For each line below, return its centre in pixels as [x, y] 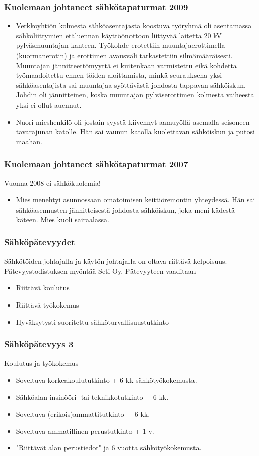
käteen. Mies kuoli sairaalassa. [62, 219]
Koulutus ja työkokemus [41, 363]
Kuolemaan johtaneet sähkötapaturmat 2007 [96, 164]
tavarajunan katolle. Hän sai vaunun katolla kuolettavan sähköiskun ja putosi [135, 132]
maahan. [29, 141]
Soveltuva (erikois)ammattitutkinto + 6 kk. [83, 414]
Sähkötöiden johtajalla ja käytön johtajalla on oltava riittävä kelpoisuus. [116, 261]
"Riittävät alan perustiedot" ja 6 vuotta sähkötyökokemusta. [109, 448]
